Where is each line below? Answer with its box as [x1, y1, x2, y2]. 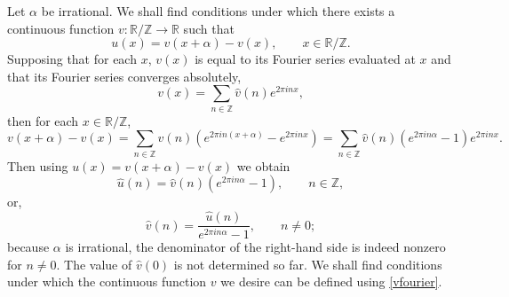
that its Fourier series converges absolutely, [7, 66, 242, 85]
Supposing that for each [7, 50, 137, 68]
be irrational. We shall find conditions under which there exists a [41, 2, 395, 20]
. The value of [56, 254, 132, 273]
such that [183, 19, 235, 37]
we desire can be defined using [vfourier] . [220, 272, 442, 291]
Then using [7, 156, 68, 175]
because [7, 238, 50, 256]
